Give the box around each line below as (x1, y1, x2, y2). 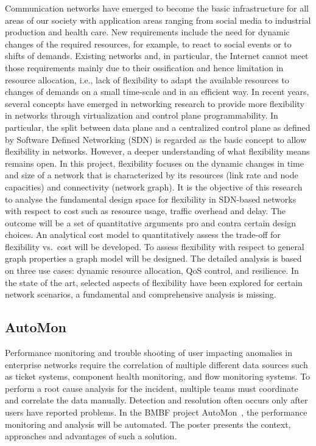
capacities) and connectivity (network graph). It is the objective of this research (5, 180, 303, 193)
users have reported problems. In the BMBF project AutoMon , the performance (5, 406, 307, 419)
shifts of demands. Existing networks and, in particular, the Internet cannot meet (5, 49, 309, 62)
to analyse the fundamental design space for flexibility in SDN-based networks (5, 192, 297, 205)
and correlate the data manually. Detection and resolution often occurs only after (5, 394, 308, 406)
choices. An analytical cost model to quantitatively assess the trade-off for (5, 228, 281, 241)
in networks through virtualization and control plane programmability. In (5, 109, 278, 122)
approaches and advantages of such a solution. (5, 430, 177, 442)
